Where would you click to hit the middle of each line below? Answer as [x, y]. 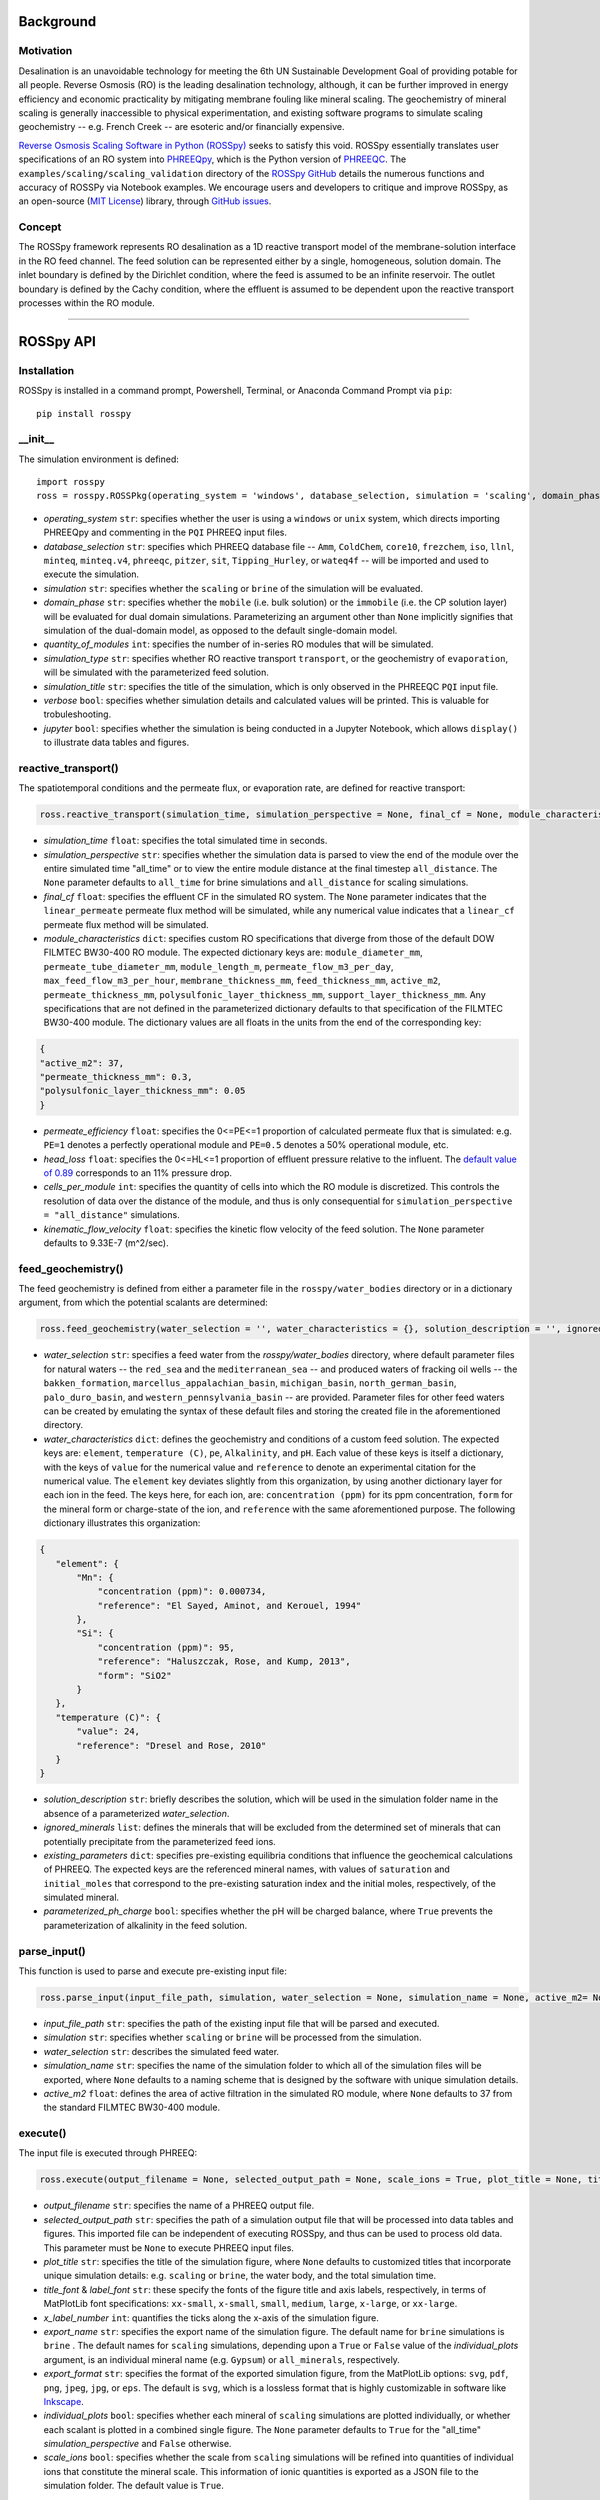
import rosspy [70, 482]
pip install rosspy [84, 413]
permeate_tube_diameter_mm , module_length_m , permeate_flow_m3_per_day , [218, 966]
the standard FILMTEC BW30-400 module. [131, 2107]
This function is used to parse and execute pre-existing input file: [152, 1971]
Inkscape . [63, 2401]
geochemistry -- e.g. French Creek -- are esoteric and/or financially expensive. [181, 127]
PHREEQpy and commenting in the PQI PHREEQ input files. [165, 532]
